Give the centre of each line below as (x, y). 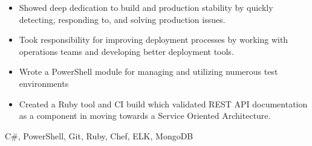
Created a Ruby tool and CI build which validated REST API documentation (163, 103)
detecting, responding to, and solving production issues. (122, 19)
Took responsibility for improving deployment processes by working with (154, 40)
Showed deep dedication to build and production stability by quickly (146, 7)
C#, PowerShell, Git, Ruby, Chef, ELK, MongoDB (99, 135)
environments (44, 83)
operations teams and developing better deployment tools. (126, 51)
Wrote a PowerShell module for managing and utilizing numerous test (148, 71)
